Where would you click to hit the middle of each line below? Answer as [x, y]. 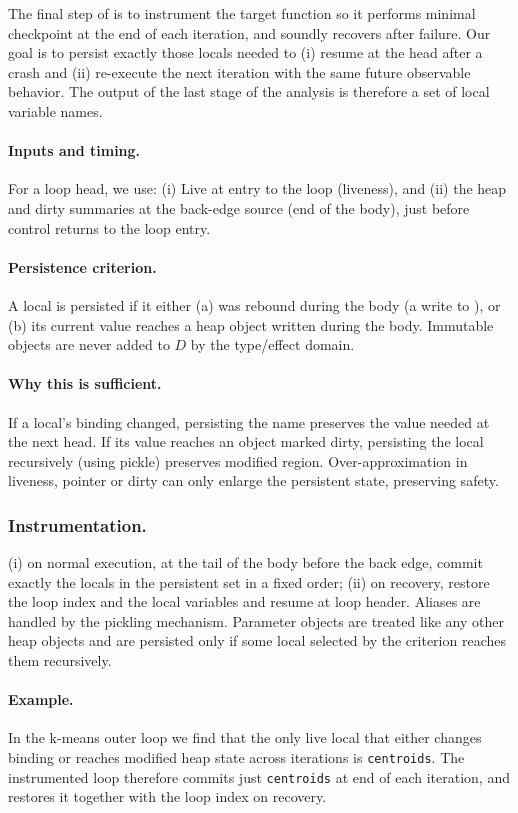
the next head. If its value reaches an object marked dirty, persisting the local [246, 441]
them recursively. [60, 660]
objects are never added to [89, 344]
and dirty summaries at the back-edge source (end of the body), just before [239, 207]
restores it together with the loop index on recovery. [167, 796]
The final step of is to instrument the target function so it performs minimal [242, 13]
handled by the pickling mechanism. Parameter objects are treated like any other [256, 620]
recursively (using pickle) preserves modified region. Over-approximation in [238, 460]
